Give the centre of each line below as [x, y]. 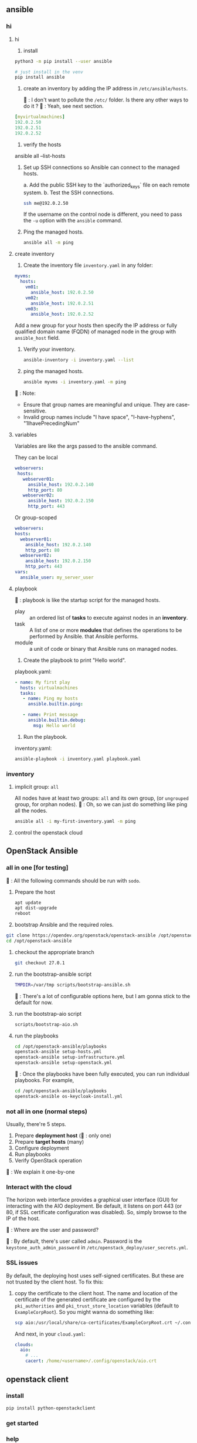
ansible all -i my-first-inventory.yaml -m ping [75, 822]
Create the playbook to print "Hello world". [74, 660]
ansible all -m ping [48, 243]
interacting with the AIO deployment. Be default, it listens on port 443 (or [94, 1206]
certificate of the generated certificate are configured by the [88, 1299]
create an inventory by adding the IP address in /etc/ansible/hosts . [106, 89]
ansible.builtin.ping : [55, 704]
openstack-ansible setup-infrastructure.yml [70, 1057]
